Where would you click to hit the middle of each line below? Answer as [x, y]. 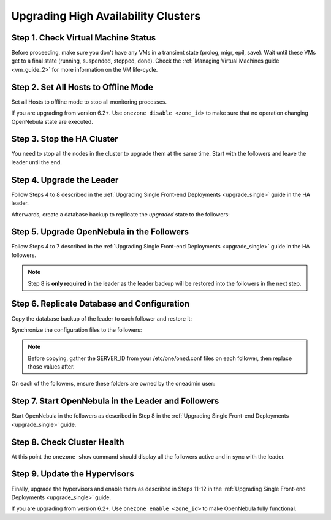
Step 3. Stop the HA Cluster [65, 139]
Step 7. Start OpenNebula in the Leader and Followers [115, 401]
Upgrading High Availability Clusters [106, 16]
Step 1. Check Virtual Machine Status [84, 38]
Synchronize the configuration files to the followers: [77, 330]
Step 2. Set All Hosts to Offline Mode [82, 87]
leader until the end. [37, 162]
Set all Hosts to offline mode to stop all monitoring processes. [89, 102]
